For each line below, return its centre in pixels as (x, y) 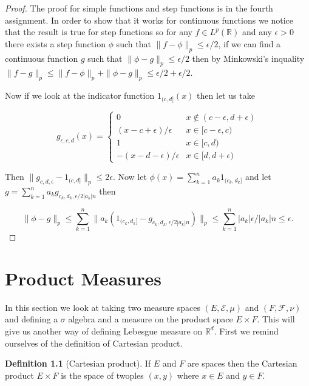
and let (258, 177)
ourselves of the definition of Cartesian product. (94, 343)
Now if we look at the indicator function (80, 95)
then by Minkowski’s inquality (248, 58)
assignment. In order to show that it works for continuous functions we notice (149, 20)
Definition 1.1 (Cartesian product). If (78, 363)
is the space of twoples (102, 375)
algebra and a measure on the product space (151, 319)
